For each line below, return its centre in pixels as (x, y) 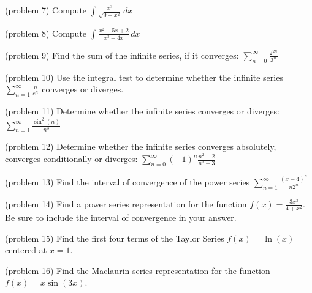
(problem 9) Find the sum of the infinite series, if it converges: (122, 55)
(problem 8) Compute (46, 33)
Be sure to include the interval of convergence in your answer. (121, 217)
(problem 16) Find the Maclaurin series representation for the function (138, 270)
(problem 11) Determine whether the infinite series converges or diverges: (142, 111)
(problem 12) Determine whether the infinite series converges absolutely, (141, 146)
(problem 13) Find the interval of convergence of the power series (127, 182)
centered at (26, 250)
